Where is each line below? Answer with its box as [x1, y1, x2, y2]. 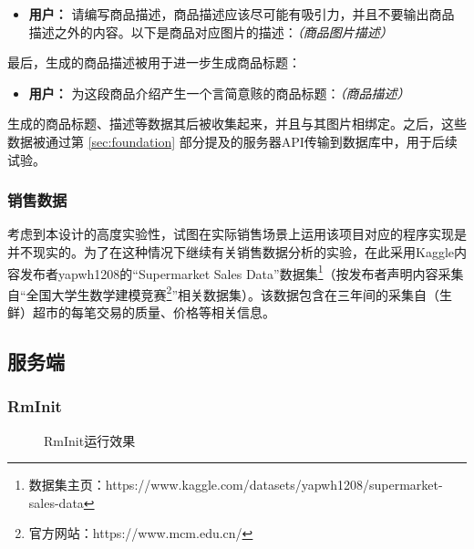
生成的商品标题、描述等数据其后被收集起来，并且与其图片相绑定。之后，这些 [7, 114, 467, 133]
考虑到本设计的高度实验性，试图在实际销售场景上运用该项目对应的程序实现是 [7, 224, 467, 243]
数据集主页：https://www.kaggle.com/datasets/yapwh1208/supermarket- [28, 475, 443, 494]
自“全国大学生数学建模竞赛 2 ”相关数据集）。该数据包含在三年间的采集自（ [7, 282, 440, 304]
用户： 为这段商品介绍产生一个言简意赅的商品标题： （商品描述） [28, 83, 410, 102]
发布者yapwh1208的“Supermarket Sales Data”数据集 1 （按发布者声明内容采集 [19, 261, 464, 283]
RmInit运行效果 [44, 430, 136, 450]
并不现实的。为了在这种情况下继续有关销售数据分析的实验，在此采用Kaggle [7, 242, 454, 261]
